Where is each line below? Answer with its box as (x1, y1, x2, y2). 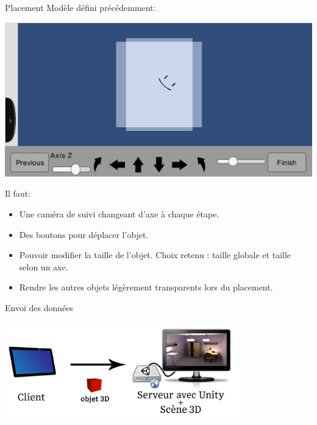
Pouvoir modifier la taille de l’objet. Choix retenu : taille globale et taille (19, 248, 291, 261)
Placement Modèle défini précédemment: (5, 1, 156, 13)
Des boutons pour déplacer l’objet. (19, 228, 149, 241)
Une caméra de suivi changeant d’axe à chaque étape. (19, 208, 219, 220)
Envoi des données (5, 301, 73, 314)
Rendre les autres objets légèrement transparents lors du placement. (19, 281, 273, 293)
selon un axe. (19, 260, 68, 273)
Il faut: (5, 187, 31, 200)
